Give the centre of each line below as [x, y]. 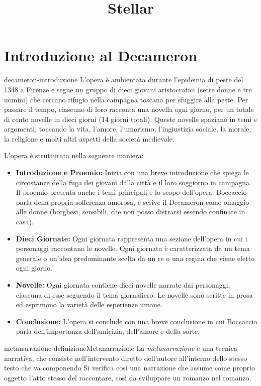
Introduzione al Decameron [101, 55]
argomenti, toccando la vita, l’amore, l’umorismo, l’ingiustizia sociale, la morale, [128, 129]
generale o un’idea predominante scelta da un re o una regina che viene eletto [135, 258]
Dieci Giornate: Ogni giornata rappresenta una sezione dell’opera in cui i [132, 238]
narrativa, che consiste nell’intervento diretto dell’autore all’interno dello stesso [126, 358]
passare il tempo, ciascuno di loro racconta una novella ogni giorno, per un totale [129, 109]
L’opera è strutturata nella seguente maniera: [74, 155]
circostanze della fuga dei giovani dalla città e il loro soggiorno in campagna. [134, 182]
